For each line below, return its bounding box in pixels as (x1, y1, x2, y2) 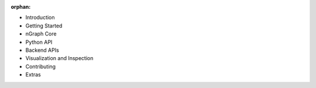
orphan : (11, 3, 31, 10)
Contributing (25, 63, 56, 70)
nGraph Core (25, 30, 57, 37)
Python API (25, 38, 53, 45)
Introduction (25, 14, 55, 21)
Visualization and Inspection (25, 55, 94, 62)
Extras (25, 71, 41, 78)
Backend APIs (25, 47, 60, 54)
